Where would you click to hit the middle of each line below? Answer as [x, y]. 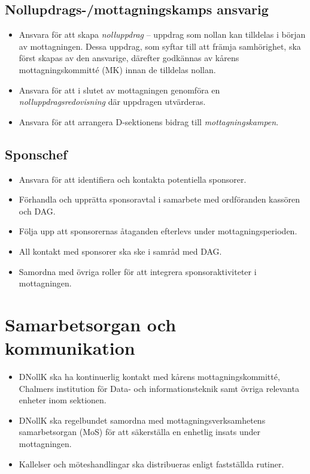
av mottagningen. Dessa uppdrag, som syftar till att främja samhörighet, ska [160, 46]
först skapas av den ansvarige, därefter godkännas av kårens [129, 58]
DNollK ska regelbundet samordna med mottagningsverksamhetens [142, 420]
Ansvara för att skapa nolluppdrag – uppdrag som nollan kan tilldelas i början [162, 34]
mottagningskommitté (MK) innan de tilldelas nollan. [117, 69]
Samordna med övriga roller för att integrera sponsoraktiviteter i [138, 271]
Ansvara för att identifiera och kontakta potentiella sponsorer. [133, 179]
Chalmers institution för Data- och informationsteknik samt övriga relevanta [159, 388]
